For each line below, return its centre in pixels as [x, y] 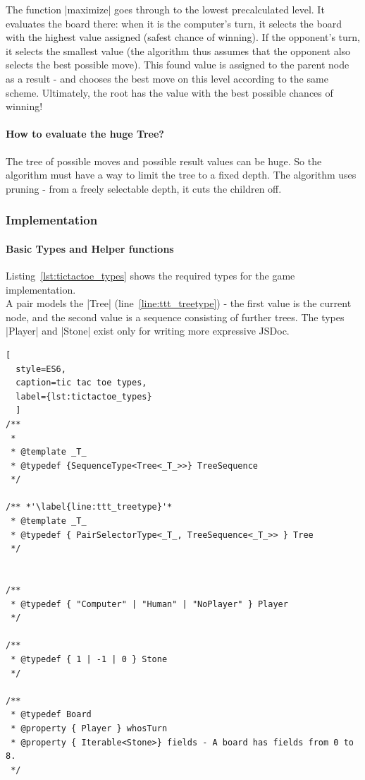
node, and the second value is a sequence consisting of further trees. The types [175, 317]
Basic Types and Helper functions [90, 248]
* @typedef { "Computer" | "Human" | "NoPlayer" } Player [149, 604]
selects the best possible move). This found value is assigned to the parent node [178, 65]
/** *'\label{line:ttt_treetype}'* [89, 507]
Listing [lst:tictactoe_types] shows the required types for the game [150, 275]
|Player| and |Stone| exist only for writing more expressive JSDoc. [148, 331]
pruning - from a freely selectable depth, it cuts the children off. [144, 188]
